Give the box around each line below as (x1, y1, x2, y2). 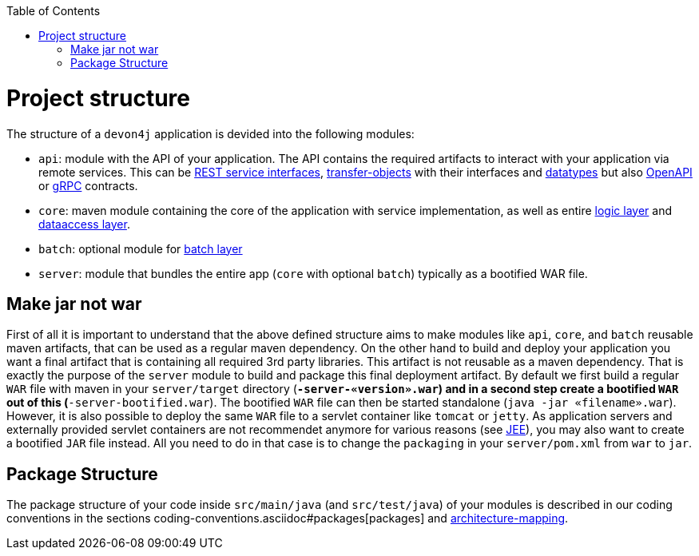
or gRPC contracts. (38, 178, 138, 193)
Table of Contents (6, 4, 101, 18)
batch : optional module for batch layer (38, 241, 243, 256)
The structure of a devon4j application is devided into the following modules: (6, 126, 415, 141)
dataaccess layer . (38, 216, 130, 231)
